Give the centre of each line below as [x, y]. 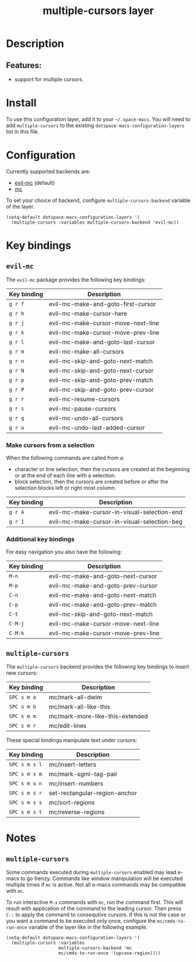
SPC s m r [23, 726]
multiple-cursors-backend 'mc [95, 948]
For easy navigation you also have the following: [64, 552]
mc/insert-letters [73, 765]
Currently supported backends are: [48, 171]
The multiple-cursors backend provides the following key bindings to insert [98, 667]
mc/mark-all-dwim [75, 698]
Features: [24, 65]
